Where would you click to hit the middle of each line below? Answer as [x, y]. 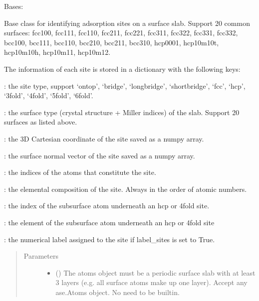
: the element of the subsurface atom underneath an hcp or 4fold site [109, 222]
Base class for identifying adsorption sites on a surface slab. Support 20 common [127, 23]
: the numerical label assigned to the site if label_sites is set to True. [110, 239]
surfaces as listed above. [41, 122]
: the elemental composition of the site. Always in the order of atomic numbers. [126, 189]
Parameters [41, 256]
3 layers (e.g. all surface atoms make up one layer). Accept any [151, 282]
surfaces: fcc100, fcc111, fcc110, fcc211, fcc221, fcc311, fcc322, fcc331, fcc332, [121, 33]
